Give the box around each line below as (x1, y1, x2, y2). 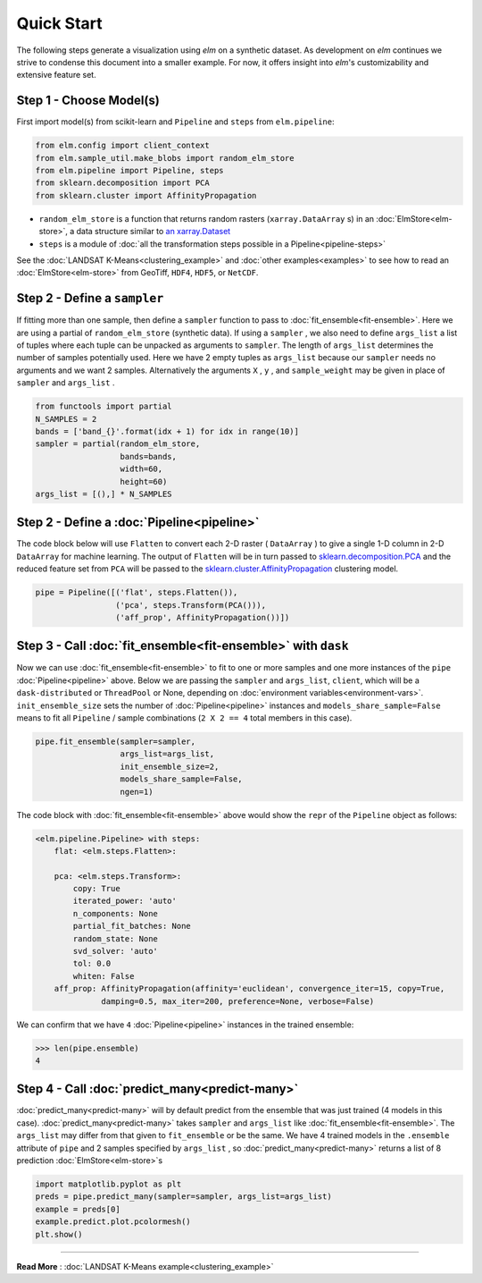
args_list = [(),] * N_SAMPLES (35, 488, 173, 499)
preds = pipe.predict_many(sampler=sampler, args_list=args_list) (35, 1192, 332, 1202)
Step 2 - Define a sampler (16, 291, 164, 306)
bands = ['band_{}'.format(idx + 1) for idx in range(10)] (35, 426, 299, 436)
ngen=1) (120, 787, 154, 797)
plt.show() (35, 1229, 83, 1239)
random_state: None (72, 933, 158, 943)
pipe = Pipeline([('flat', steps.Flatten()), (35, 587, 238, 598)
